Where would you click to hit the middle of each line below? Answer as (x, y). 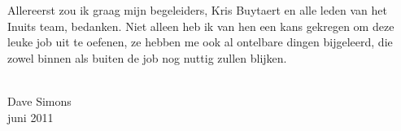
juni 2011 (31, 117)
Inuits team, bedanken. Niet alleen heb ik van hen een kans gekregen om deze (201, 26)
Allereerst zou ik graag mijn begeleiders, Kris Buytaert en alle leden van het (197, 10)
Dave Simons (39, 100)
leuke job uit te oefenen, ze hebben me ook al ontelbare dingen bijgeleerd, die (200, 42)
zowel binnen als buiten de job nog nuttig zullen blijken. (147, 57)
